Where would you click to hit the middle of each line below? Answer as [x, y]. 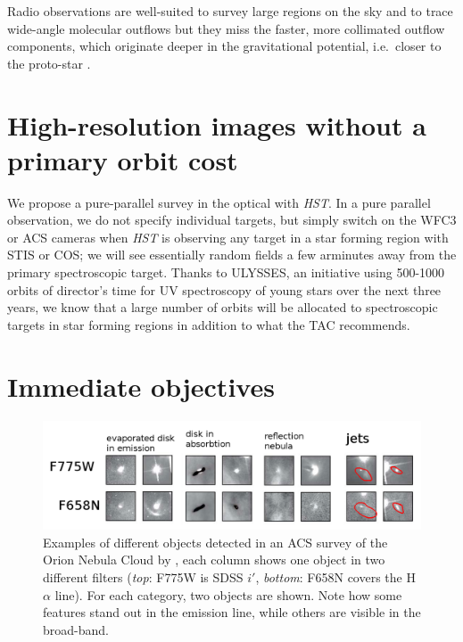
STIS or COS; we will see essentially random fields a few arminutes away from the [232, 255]
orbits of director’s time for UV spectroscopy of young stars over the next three [224, 289]
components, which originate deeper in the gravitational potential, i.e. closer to [224, 46]
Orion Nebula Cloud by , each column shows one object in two [214, 560]
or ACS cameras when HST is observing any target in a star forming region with [228, 237]
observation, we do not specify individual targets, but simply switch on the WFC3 [232, 220]
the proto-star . [49, 63]
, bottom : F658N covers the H [335, 576]
